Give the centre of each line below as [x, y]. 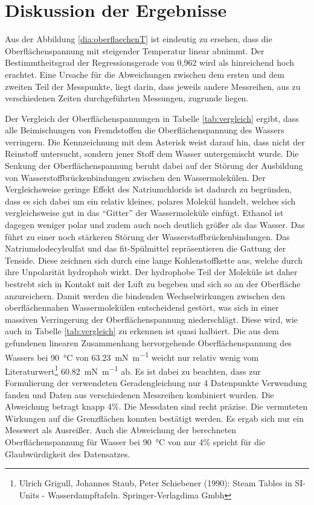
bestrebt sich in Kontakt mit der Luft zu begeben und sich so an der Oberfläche [153, 284]
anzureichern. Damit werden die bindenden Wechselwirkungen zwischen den [145, 295]
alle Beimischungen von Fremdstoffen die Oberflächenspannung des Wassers [145, 130]
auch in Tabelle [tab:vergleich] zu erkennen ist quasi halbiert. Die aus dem [142, 331]
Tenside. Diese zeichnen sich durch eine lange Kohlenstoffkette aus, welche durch [154, 260]
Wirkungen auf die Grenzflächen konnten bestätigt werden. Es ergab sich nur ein [155, 418]
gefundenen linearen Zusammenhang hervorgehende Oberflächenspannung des [148, 342]
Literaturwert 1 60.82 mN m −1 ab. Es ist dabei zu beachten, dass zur [133, 370]
